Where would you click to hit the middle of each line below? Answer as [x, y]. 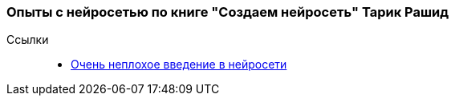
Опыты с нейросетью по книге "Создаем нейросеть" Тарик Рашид [228, 12]
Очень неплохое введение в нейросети [179, 65]
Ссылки [28, 40]
